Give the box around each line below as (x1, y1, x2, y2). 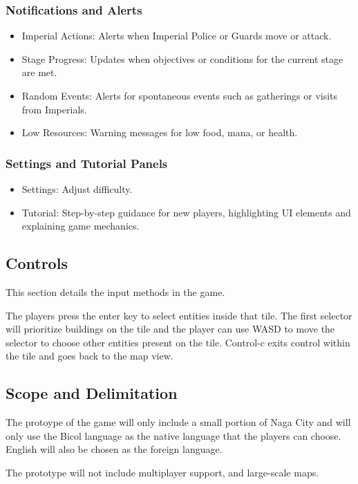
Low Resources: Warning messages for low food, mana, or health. (21, 125, 298, 140)
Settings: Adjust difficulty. (21, 182, 133, 196)
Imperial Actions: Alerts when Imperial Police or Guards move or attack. (21, 28, 332, 43)
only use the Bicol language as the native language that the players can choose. (6, 428, 341, 443)
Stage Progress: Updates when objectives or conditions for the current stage (21, 51, 343, 66)
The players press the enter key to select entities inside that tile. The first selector (6, 308, 352, 322)
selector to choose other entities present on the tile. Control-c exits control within (6, 335, 350, 349)
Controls (6, 252, 68, 274)
